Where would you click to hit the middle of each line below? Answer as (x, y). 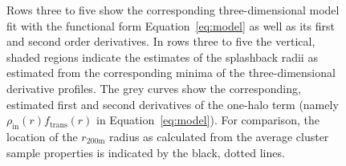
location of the (42, 136)
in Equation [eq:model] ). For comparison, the (208, 120)
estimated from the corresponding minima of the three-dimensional (171, 73)
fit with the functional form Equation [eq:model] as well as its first (171, 25)
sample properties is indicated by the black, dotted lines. (146, 152)
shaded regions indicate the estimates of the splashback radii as (162, 57)
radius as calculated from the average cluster (219, 136)
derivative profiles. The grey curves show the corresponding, (154, 88)
